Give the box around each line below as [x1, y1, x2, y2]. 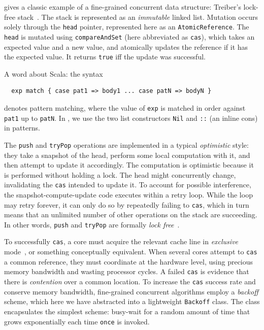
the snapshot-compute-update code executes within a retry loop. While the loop [4, 189, 253, 200]
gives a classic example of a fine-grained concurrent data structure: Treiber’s [4, 2, 241, 12]
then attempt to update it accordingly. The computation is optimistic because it [4, 159, 254, 170]
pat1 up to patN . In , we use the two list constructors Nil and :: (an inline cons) [4, 112, 258, 123]
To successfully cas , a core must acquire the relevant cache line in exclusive [4, 236, 239, 247]
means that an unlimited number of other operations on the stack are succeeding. [4, 209, 257, 220]
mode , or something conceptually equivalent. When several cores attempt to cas [4, 246, 257, 257]
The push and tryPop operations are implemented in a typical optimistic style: [4, 139, 249, 150]
